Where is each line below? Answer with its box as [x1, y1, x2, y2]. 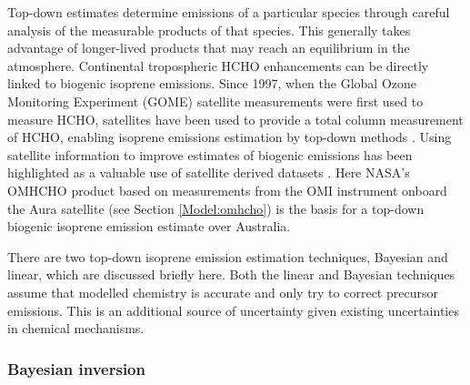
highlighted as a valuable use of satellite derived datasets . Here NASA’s [7, 163, 410, 182]
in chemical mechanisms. [7, 319, 145, 338]
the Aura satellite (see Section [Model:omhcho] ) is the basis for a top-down [7, 198, 425, 218]
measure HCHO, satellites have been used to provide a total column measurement [7, 109, 464, 128]
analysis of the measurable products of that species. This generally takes [7, 20, 411, 39]
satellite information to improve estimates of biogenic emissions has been [7, 145, 413, 164]
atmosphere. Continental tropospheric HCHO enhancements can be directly [7, 56, 429, 75]
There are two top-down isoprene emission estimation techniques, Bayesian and [7, 247, 448, 266]
